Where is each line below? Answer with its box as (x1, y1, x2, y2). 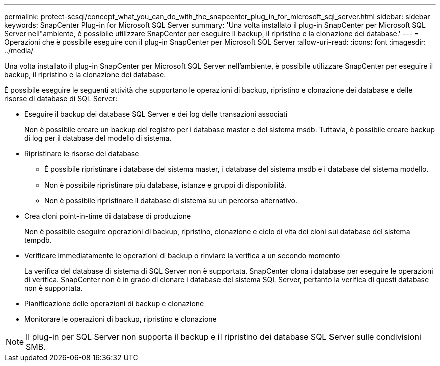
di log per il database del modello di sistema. (24, 134, 172, 142)
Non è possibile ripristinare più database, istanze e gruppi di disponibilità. (44, 180, 287, 189)
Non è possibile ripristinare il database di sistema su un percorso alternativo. (44, 196, 298, 205)
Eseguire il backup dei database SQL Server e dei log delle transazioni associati (24, 110, 288, 118)
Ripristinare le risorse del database (24, 149, 139, 158)
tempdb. (24, 236, 52, 244)
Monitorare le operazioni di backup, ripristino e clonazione (24, 315, 217, 323)
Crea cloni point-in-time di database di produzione (24, 212, 191, 220)
